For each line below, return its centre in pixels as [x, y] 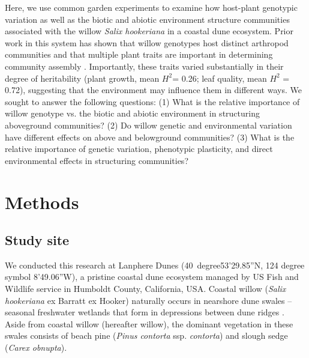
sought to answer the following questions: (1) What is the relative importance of [152, 101]
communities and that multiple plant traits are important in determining [139, 54]
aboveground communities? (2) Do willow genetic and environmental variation [148, 125]
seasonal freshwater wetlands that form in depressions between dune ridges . [145, 312]
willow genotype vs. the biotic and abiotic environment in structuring [132, 113]
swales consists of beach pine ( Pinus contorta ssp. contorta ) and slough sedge [146, 335]
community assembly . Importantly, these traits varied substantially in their [144, 66]
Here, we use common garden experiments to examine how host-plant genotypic [151, 7]
